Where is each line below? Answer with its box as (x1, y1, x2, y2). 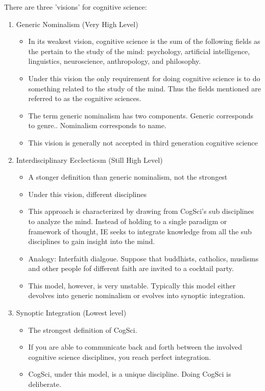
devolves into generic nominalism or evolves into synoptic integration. (28, 290, 246, 301)
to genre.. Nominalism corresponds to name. (28, 120, 166, 131)
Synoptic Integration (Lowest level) (16, 307, 127, 318)
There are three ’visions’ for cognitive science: (4, 2, 147, 12)
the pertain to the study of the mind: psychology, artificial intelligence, (28, 45, 250, 56)
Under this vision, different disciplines (28, 188, 147, 199)
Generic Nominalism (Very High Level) (16, 18, 138, 29)
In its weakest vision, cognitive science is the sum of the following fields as (28, 36, 260, 46)
